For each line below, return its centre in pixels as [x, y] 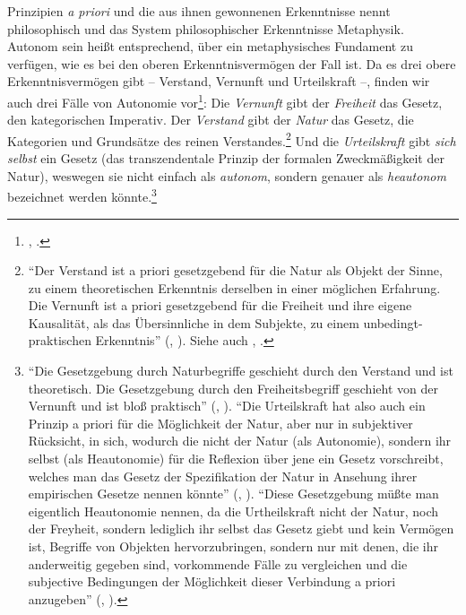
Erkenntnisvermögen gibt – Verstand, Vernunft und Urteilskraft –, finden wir [219, 81]
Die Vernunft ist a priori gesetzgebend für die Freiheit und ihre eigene [220, 305]
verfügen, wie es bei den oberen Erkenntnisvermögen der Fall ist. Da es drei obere [232, 63]
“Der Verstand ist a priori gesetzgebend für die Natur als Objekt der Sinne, [235, 270]
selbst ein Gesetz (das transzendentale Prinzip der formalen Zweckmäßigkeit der [226, 158]
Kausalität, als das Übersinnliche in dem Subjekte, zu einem [194, 322]
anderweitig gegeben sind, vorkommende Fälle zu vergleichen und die [218, 563]
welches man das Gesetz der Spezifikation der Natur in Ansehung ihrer [223, 476]
